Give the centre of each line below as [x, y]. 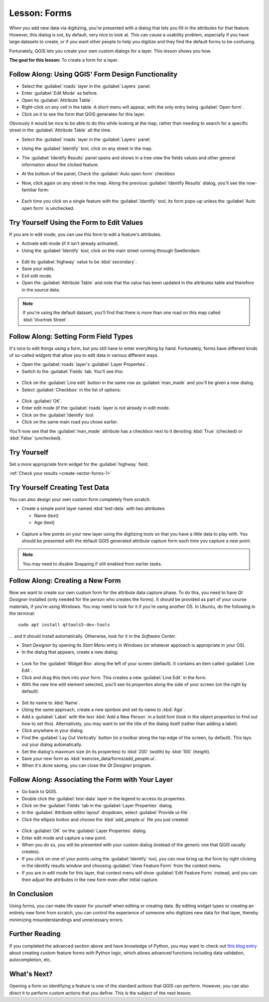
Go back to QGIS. [39, 792]
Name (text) [46, 515]
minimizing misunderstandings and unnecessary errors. [67, 920]
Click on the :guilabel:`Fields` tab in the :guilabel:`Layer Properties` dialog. [97, 806]
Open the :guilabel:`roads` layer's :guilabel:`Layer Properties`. [85, 364]
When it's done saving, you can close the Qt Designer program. [87, 765]
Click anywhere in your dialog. [53, 730]
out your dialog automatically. [52, 744]
